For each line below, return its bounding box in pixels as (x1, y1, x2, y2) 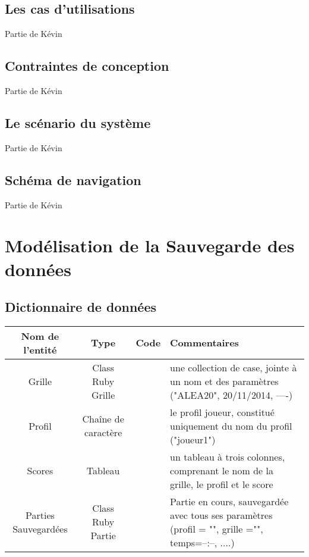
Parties (26, 508, 55, 522)
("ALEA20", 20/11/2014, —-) (170, 387, 293, 402)
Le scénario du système (5, 113, 151, 132)
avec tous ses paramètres (170, 508, 273, 522)
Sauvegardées (12, 521, 68, 536)
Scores (27, 463, 53, 477)
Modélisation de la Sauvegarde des (5, 233, 295, 258)
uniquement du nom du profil (170, 418, 292, 433)
